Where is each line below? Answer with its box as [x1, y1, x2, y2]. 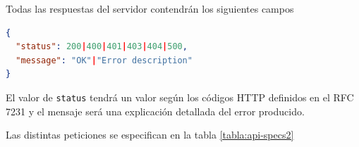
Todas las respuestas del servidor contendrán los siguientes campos [6, 1, 294, 15]
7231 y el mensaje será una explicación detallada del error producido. [6, 103, 305, 118]
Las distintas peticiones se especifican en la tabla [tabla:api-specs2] [6, 127, 294, 142]
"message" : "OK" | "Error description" [16, 55, 193, 65]
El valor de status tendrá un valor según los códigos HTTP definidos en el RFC [6, 89, 354, 104]
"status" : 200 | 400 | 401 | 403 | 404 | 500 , [16, 41, 188, 52]
